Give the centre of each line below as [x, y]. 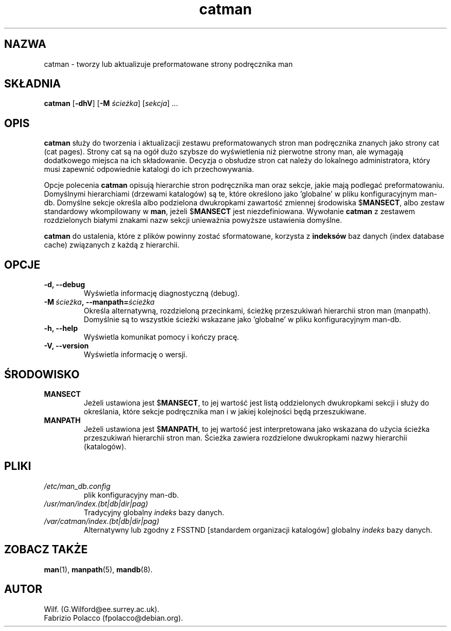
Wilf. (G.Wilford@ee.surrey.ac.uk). [102, 609]
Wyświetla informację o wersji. [135, 355]
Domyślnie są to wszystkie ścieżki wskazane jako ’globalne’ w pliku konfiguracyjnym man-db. [242, 320]
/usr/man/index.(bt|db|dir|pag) [96, 503]
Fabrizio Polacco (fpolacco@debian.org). [114, 618]
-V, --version [66, 346]
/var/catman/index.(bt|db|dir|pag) [102, 521]
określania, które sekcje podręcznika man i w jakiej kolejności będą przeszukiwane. [225, 411]
